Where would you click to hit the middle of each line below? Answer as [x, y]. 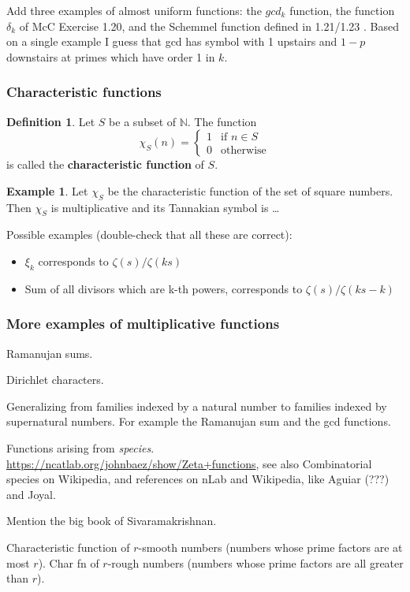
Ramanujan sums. [50, 353]
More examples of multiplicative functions [143, 324]
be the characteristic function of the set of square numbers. [250, 190]
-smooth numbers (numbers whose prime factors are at [270, 547]
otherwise [244, 151]
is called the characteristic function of [105, 164]
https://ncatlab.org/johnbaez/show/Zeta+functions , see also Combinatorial [189, 463]
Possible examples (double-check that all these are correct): [149, 235]
